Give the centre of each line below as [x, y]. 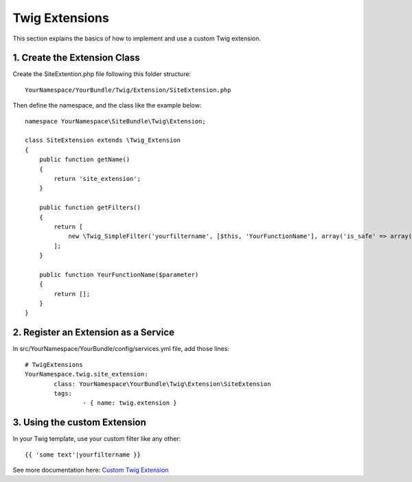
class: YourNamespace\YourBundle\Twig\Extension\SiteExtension [162, 384]
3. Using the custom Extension [80, 423]
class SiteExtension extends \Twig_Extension [103, 140]
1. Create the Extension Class [76, 58]
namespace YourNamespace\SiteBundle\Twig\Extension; [115, 121]
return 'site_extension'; [97, 179]
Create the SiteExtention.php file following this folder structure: [102, 74]
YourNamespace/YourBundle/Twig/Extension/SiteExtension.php [128, 90]
